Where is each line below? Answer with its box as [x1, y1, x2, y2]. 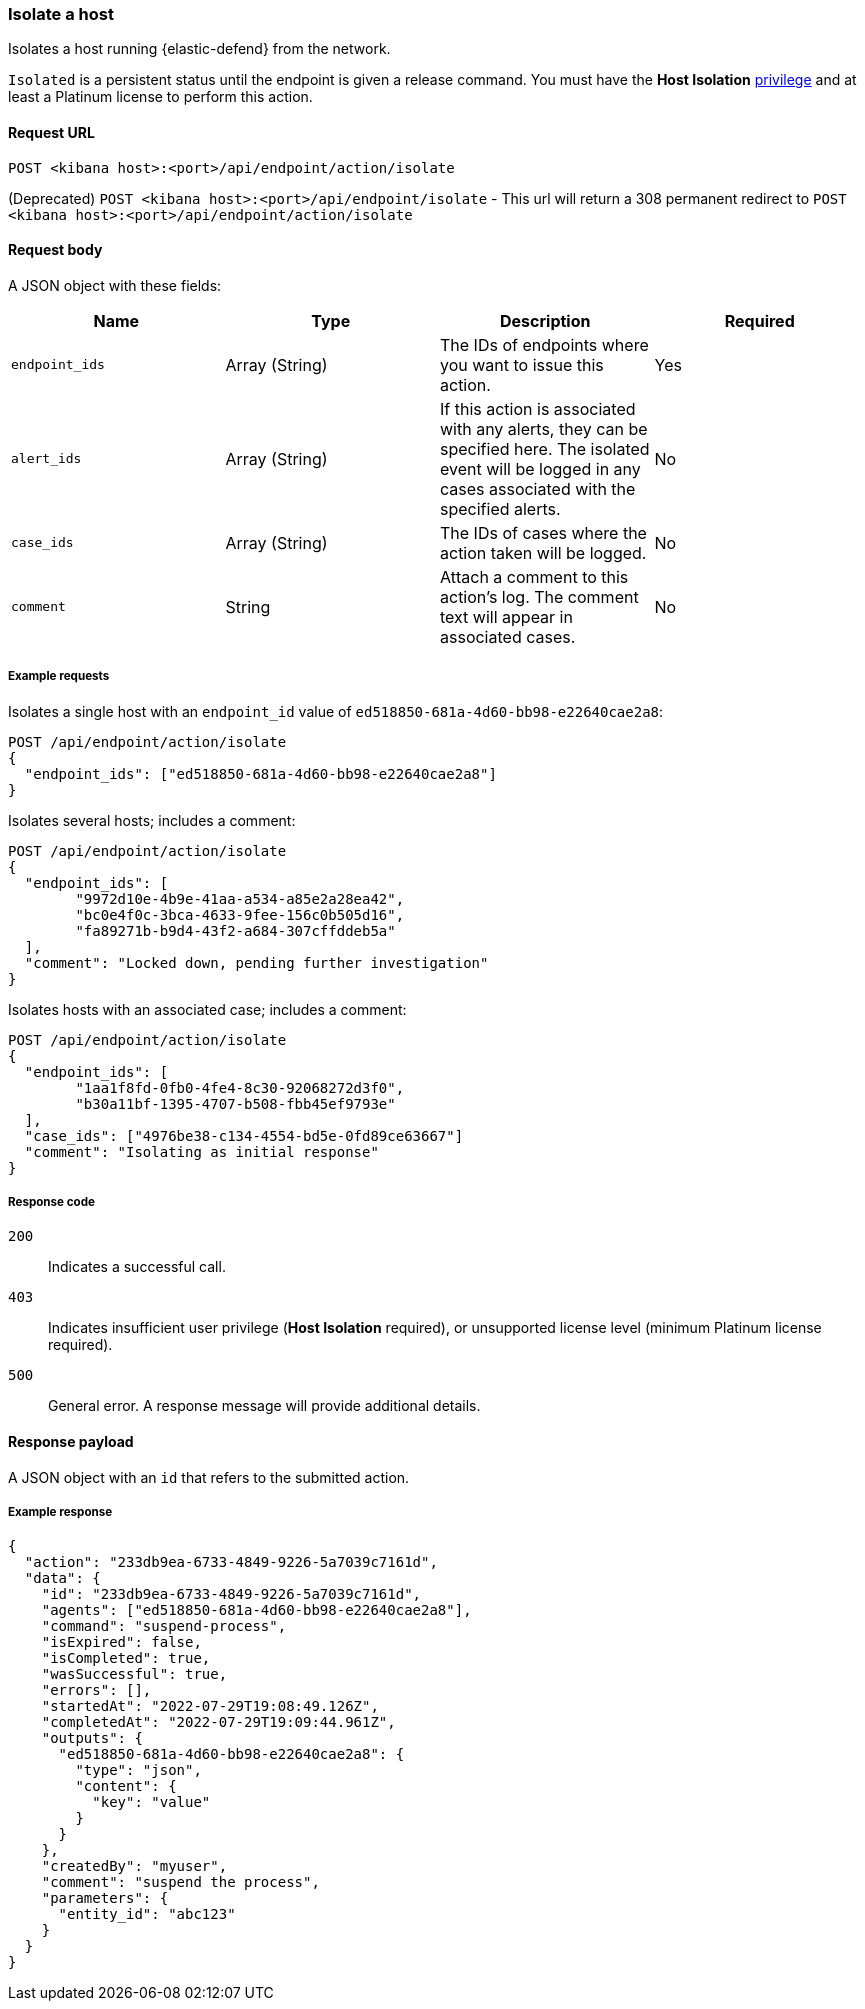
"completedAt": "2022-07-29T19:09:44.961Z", [41, 1714, 396, 1731]
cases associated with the [440, 478, 636, 499]
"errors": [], [41, 1682, 152, 1699]
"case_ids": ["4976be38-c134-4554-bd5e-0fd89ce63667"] [24, 1127, 464, 1144]
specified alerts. [440, 498, 561, 519]
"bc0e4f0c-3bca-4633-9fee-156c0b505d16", [75, 906, 405, 923]
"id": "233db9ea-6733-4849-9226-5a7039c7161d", [41, 1586, 422, 1603]
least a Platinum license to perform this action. [8, 88, 313, 106]
